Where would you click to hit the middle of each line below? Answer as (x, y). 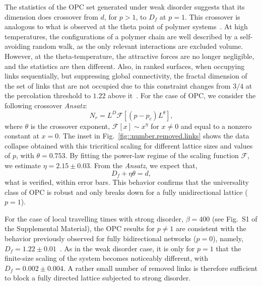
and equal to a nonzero (216, 126)
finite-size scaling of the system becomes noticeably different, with (107, 258)
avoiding (17, 46)
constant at (22, 136)
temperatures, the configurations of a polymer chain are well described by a (121, 36)
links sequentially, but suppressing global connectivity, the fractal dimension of (126, 76)
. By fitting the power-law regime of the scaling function (152, 155)
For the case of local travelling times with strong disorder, (94, 218)
